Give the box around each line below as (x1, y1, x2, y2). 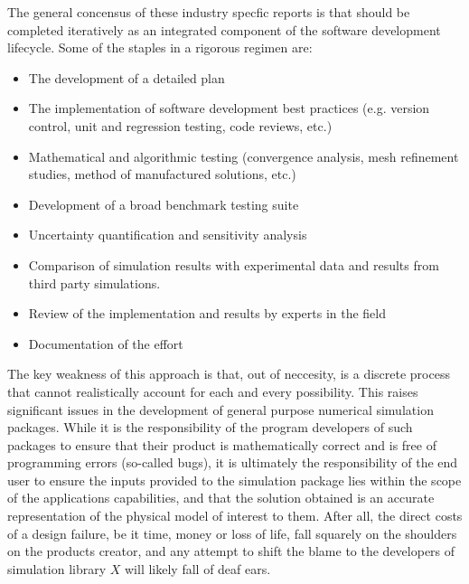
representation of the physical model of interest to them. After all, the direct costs (7, 506, 463, 525)
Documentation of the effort (28, 334, 183, 353)
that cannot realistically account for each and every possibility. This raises (7, 381, 418, 400)
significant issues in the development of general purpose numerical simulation (7, 400, 434, 419)
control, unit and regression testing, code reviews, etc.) (28, 116, 333, 135)
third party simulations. (28, 273, 161, 292)
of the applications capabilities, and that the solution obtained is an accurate (7, 488, 435, 507)
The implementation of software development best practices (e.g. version (28, 99, 430, 118)
